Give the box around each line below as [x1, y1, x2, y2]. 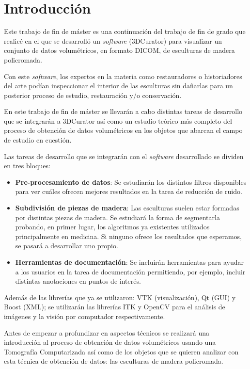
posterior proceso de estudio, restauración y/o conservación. [4, 90, 182, 100]
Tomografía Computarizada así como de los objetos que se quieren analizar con [4, 346, 239, 356]
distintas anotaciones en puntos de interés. [15, 276, 141, 286]
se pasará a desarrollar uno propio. [15, 241, 118, 251]
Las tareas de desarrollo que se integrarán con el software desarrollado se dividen [4, 151, 244, 161]
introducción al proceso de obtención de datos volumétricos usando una [4, 337, 216, 347]
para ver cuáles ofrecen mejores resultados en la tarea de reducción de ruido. [15, 186, 242, 196]
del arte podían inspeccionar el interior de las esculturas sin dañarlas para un [4, 80, 233, 91]
